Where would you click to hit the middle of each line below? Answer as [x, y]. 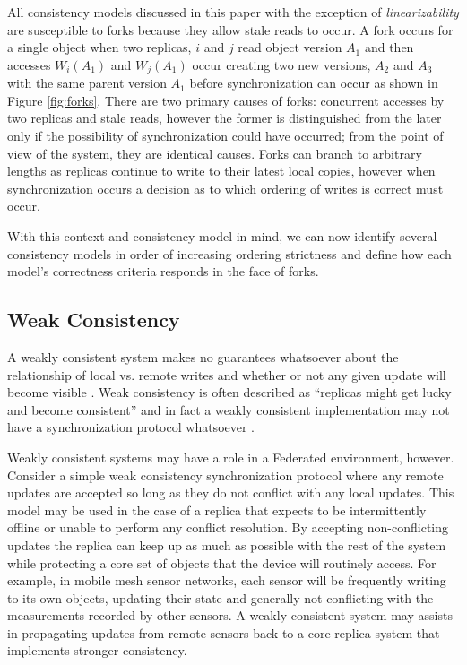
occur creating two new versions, [281, 64]
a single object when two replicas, [99, 47]
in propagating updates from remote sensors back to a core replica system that [224, 632]
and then [389, 47]
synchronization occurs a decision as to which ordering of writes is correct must [225, 188]
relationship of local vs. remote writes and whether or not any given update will [227, 374]
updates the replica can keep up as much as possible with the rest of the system [227, 544]
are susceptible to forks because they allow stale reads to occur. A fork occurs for [230, 29]
